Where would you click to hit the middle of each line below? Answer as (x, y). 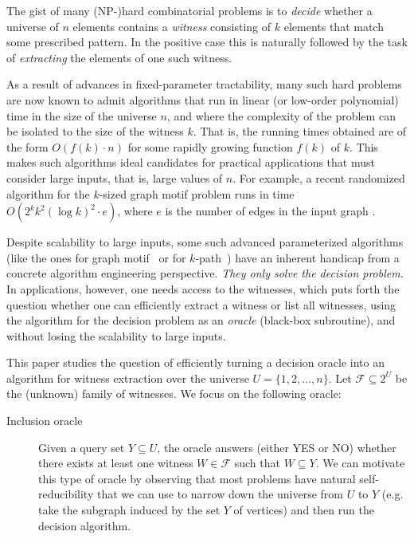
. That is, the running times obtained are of (300, 131)
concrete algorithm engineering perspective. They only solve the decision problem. (205, 273)
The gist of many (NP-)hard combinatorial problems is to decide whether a (189, 10)
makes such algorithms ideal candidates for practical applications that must (191, 162)
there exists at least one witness (116, 463)
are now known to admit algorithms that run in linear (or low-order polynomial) (203, 99)
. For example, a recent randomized (319, 177)
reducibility (66, 494)
